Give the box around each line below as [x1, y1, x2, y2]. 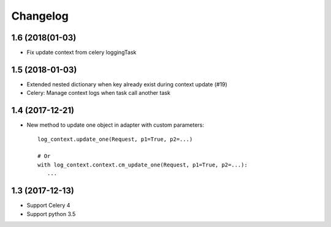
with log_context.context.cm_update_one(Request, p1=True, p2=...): [37, 161, 248, 168]
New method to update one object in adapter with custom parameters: [26, 121, 205, 128]
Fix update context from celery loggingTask [26, 49, 137, 56]
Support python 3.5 [26, 210, 76, 217]
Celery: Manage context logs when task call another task [26, 89, 171, 97]
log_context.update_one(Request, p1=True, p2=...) [37, 135, 193, 143]
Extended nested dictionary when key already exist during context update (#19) [26, 80, 228, 88]
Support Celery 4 [26, 202, 70, 209]
